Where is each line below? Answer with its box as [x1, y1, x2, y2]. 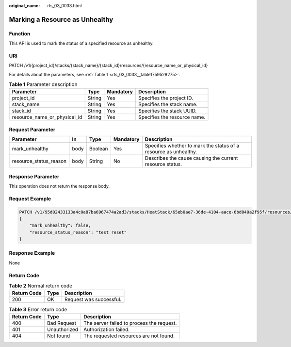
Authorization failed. [83, 326, 130, 332]
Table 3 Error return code [9, 306, 67, 313]
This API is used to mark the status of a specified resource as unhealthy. [9, 40, 154, 46]
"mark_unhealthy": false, [29, 223, 91, 228]
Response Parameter [9, 173, 60, 180]
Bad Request [47, 319, 76, 326]
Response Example [9, 250, 55, 257]
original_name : [9, 3, 40, 8]
